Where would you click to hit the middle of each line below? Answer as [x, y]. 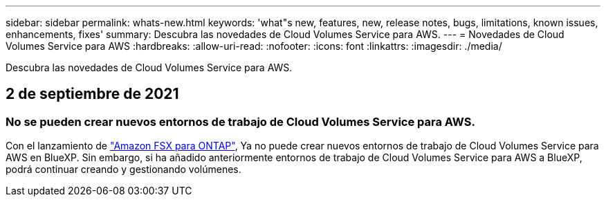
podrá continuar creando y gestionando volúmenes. [123, 169]
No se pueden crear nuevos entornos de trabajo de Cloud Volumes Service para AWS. [240, 121]
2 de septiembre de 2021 [92, 94]
